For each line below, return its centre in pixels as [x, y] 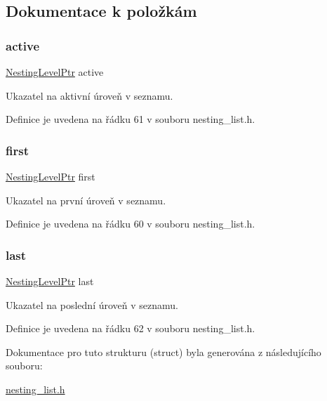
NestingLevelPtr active [55, 72]
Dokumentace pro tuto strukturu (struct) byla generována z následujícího [163, 351]
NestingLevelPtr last [50, 281]
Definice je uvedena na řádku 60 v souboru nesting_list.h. [131, 224]
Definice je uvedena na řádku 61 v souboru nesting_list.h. [131, 119]
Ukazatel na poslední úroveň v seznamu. [92, 304]
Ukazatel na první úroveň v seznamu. [86, 200]
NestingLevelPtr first [51, 176]
